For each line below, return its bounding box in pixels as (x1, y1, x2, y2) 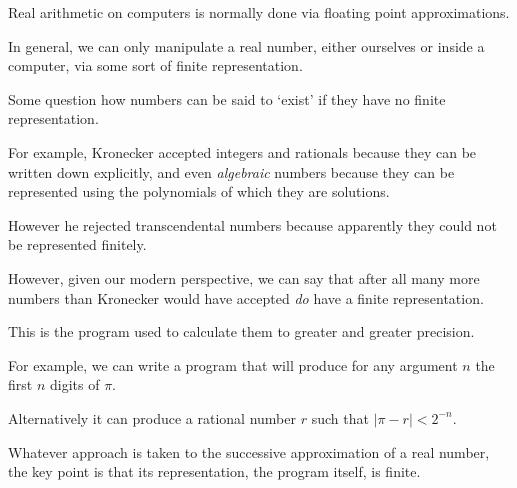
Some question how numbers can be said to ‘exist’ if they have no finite (8, 88, 446, 109)
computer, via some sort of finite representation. (8, 55, 303, 76)
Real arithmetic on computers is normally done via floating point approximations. (8, 2, 510, 22)
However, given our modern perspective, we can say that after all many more (8, 267, 480, 288)
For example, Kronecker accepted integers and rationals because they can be (8, 141, 477, 162)
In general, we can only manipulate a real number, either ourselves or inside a (8, 35, 485, 56)
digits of (49, 374, 100, 395)
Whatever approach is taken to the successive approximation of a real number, (8, 441, 490, 462)
